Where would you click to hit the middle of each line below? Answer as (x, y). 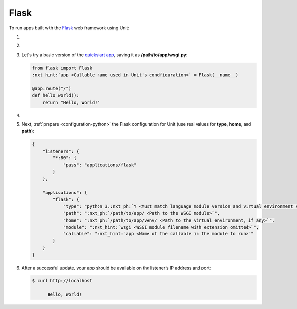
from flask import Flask (62, 68)
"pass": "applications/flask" (100, 165)
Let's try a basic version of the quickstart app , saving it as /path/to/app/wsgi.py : (104, 55)
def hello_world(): (55, 96)
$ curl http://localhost (62, 281)
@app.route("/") (52, 88)
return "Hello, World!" (71, 102)
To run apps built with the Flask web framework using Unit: (69, 28)
